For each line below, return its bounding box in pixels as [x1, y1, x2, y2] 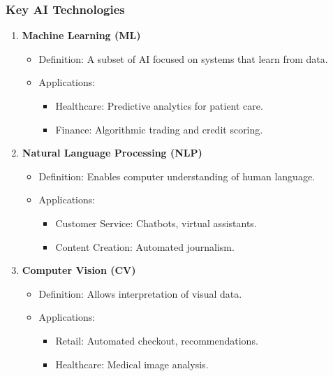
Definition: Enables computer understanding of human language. [38, 168, 316, 183]
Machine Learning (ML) [22, 28, 141, 43]
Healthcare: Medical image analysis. [55, 356, 209, 371]
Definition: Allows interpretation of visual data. [38, 286, 242, 301]
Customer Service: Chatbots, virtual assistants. [55, 215, 257, 230]
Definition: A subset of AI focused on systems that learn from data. [38, 51, 328, 66]
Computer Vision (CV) [22, 263, 136, 277]
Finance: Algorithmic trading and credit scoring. [55, 122, 263, 136]
